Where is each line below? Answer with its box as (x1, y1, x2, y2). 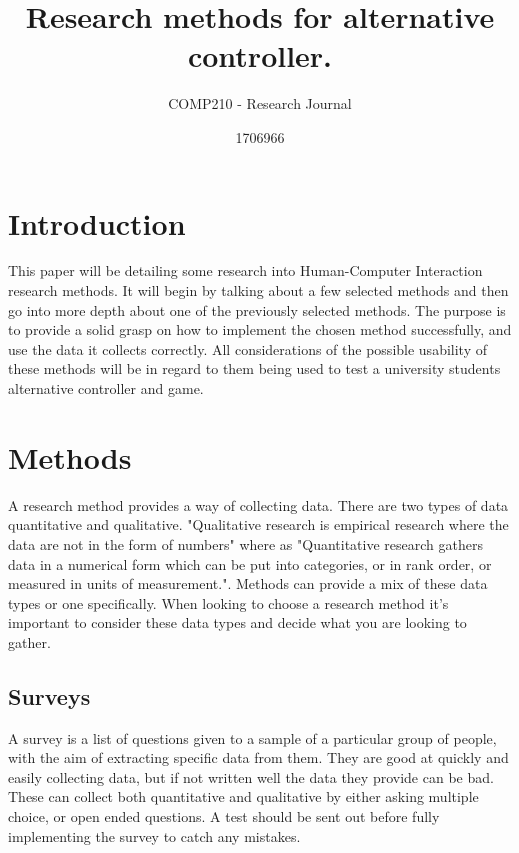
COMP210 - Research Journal (168, 93, 352, 114)
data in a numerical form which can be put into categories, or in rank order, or (8, 553, 492, 574)
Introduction (8, 202, 186, 243)
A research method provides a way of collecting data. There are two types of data (8, 494, 509, 515)
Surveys (8, 680, 91, 711)
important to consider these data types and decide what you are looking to (8, 612, 467, 633)
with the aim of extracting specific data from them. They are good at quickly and (8, 747, 509, 768)
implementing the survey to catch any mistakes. (8, 825, 301, 846)
